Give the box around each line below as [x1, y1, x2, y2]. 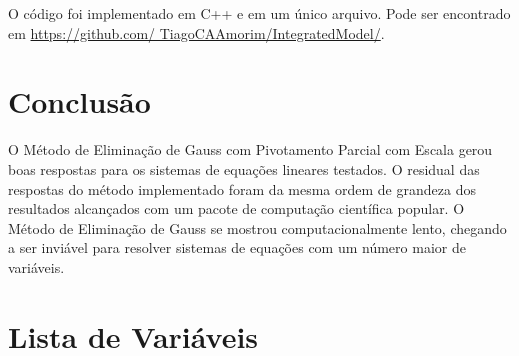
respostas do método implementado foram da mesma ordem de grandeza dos [8, 178, 476, 199]
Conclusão [8, 81, 151, 122]
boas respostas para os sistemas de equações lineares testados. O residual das [8, 158, 480, 179]
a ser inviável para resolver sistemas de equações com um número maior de [8, 237, 466, 258]
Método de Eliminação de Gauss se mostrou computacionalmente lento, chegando [8, 217, 507, 238]
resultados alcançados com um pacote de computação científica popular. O [8, 198, 465, 219]
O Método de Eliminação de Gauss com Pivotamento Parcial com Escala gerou [8, 139, 493, 160]
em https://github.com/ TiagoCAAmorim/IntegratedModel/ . [8, 22, 385, 43]
